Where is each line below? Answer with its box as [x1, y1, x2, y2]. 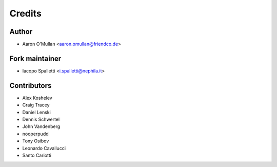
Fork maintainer [9, 54, 62, 63]
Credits [9, 8, 42, 19]
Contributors [9, 81, 52, 90]
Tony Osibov [22, 138, 49, 144]
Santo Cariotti [22, 152, 51, 158]
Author [9, 27, 33, 36]
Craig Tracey [22, 102, 50, 108]
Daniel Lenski [22, 109, 51, 115]
